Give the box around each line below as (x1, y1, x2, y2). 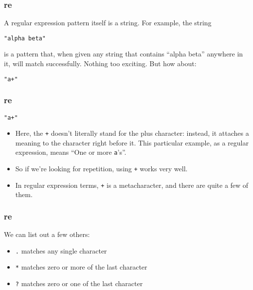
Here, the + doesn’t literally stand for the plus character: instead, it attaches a (15, 128, 249, 138)
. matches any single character (15, 245, 107, 255)
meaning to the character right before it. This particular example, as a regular (15, 137, 249, 147)
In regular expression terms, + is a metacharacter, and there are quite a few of (15, 180, 249, 190)
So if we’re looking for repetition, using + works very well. (15, 163, 188, 174)
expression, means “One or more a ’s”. (15, 147, 126, 157)
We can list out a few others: (4, 229, 90, 239)
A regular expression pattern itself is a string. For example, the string (4, 18, 212, 28)
